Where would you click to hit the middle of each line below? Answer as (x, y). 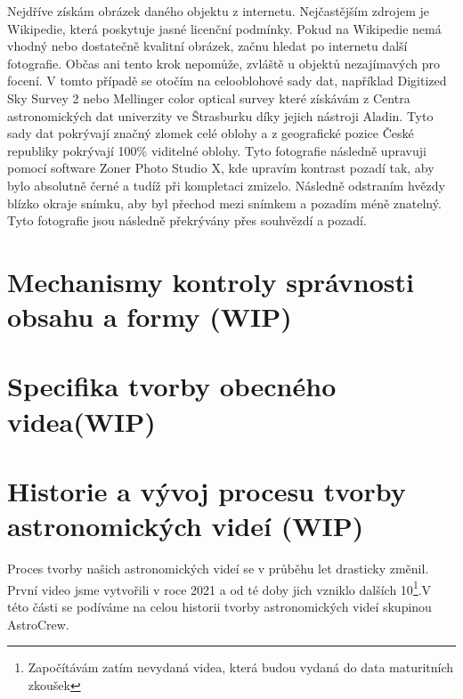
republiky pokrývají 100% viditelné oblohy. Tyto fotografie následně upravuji (217, 150)
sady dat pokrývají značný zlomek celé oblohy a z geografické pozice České (211, 133)
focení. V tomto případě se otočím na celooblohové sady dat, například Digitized (227, 81)
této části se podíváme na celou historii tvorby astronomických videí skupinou (219, 606)
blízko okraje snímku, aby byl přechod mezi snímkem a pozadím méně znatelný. (224, 203)
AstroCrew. (38, 624)
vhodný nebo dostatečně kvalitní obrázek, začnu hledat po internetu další (207, 46)
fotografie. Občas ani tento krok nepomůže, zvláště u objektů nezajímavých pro (224, 63)
